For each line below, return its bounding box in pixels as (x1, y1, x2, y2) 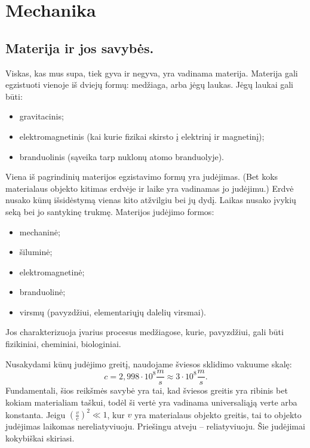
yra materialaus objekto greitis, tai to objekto (134, 408, 302, 421)
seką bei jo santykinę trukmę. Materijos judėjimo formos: (5, 205, 214, 217)
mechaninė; (19, 225, 60, 238)
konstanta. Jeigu (5, 408, 66, 421)
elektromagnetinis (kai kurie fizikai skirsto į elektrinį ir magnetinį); (19, 130, 265, 142)
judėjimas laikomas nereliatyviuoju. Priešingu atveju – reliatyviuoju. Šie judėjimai (5, 420, 305, 432)
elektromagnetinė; (19, 265, 85, 278)
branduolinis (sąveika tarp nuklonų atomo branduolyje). (19, 150, 224, 162)
